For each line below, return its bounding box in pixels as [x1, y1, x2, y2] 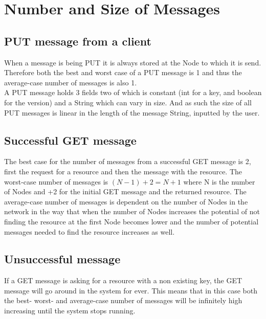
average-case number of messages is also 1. [4, 77, 137, 87]
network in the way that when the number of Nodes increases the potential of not [4, 206, 260, 217]
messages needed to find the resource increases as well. [4, 226, 175, 237]
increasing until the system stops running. [4, 305, 136, 316]
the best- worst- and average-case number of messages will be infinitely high [4, 295, 242, 306]
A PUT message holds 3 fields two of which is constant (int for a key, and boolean [4, 87, 262, 98]
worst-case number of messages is [4, 176, 108, 187]
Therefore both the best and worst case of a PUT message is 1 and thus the [4, 67, 242, 78]
